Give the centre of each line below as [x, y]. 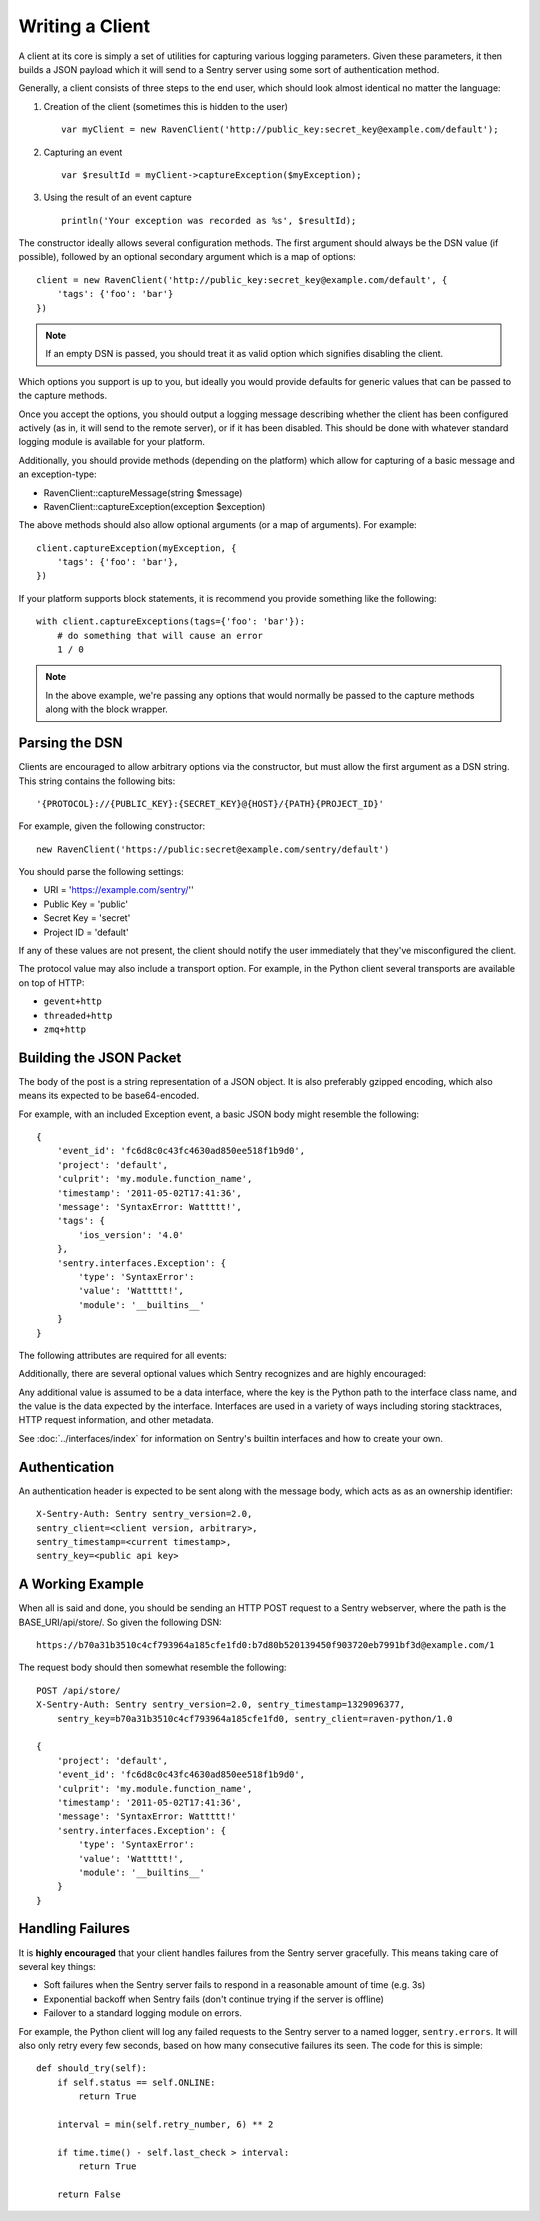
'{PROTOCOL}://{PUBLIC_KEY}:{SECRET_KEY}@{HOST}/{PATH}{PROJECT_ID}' [210, 803]
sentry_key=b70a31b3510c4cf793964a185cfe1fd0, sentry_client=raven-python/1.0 [254, 1718]
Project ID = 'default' [86, 932]
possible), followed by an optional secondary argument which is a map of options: [187, 257]
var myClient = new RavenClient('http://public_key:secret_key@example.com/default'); [280, 129]
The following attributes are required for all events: [122, 1355]
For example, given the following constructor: [111, 826]
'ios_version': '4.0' [131, 1234]
